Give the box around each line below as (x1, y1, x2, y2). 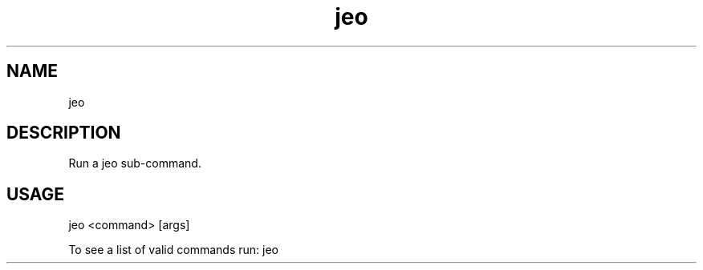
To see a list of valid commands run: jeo (68, 243, 278, 257)
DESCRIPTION (6, 123, 121, 143)
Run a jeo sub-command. (68, 156, 201, 171)
